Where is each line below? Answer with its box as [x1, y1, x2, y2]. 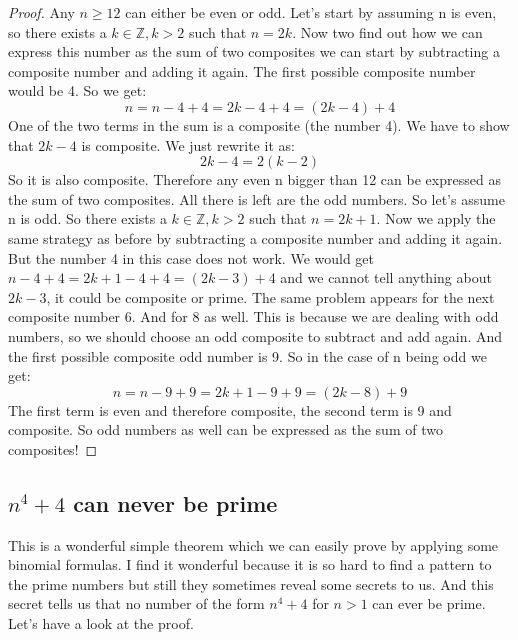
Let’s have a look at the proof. [8, 613, 194, 634]
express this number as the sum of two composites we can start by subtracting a [8, 41, 500, 62]
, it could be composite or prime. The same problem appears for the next [46, 286, 495, 307]
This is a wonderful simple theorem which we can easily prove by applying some [8, 534, 499, 555]
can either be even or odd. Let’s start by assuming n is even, [125, 2, 497, 22]
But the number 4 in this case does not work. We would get [8, 247, 375, 268]
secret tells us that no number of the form [8, 593, 265, 614]
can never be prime [73, 487, 278, 518]
